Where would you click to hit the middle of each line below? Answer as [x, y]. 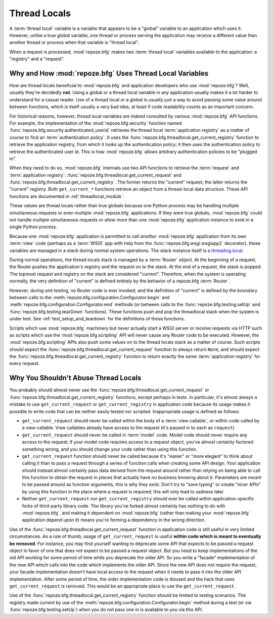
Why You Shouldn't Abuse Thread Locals [75, 378]
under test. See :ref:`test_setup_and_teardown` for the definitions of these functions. [97, 319]
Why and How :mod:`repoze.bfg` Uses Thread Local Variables [109, 73]
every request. [25, 363]
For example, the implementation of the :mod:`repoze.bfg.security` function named [96, 123]
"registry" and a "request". [37, 59]
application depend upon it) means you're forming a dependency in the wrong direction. [114, 520]
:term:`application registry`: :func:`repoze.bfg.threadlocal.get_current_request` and [95, 175]
